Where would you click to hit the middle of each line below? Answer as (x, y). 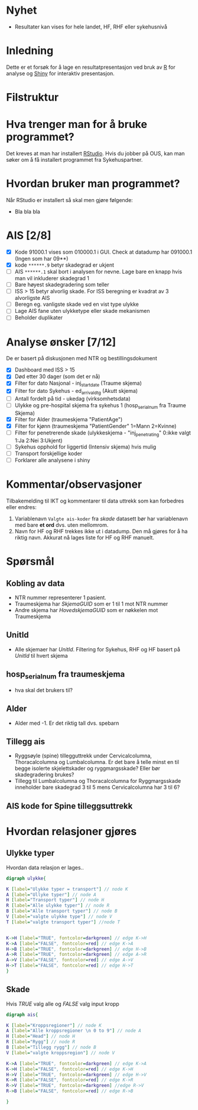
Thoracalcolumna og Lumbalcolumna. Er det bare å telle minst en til (97, 762)
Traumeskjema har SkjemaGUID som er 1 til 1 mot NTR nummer (91, 604)
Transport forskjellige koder (48, 453)
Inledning (30, 51)
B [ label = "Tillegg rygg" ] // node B (51, 1047)
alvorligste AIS (32, 298)
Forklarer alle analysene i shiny (52, 460)
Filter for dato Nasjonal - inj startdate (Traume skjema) (78, 384)
